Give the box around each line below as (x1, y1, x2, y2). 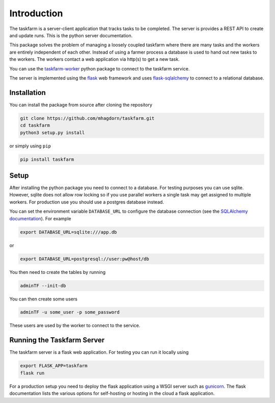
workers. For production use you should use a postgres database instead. (9, 199, 164, 205)
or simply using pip (9, 143, 51, 149)
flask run (20, 370, 45, 376)
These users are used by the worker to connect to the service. (9, 322, 141, 329)
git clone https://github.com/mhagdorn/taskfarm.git (20, 115, 155, 121)
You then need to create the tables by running (9, 269, 106, 275)
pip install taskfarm (20, 156, 74, 162)
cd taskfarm (20, 122, 50, 129)
